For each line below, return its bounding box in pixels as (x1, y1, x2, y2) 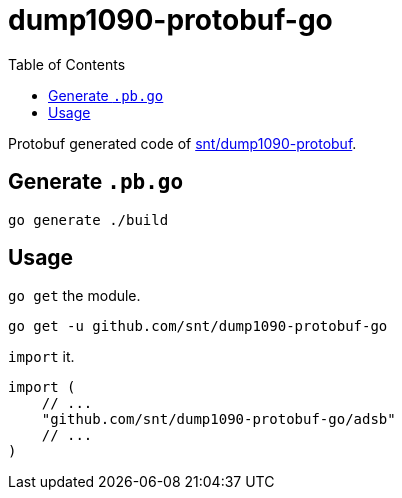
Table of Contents (8, 55, 126, 73)
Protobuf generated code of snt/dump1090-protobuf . (8, 134, 357, 152)
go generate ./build (8, 211, 169, 228)
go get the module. (8, 287, 141, 305)
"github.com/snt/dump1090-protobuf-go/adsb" (41, 411, 396, 428)
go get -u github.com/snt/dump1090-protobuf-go (8, 318, 388, 335)
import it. (8, 348, 75, 366)
